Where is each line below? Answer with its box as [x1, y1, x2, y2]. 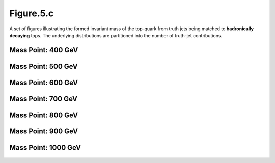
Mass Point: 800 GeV [9, 111, 78, 119]
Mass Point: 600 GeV [9, 78, 78, 87]
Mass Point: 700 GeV [9, 94, 77, 103]
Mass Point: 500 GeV [9, 62, 78, 71]
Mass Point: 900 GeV [9, 127, 78, 135]
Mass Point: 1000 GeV [9, 143, 81, 152]
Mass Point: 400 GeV [9, 46, 78, 55]
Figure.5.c [9, 8, 54, 19]
